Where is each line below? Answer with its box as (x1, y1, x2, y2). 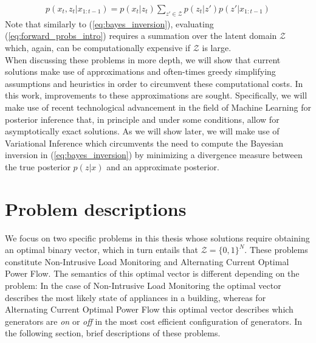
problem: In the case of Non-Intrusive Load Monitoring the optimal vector (5, 279, 281, 292)
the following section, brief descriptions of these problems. (5, 327, 221, 339)
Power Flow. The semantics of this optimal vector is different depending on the (5, 267, 300, 280)
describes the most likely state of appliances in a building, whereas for (5, 291, 266, 303)
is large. (202, 41, 232, 54)
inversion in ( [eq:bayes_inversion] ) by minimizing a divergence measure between (5, 148, 303, 161)
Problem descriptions (5, 196, 187, 221)
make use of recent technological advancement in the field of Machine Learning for (5, 100, 311, 113)
